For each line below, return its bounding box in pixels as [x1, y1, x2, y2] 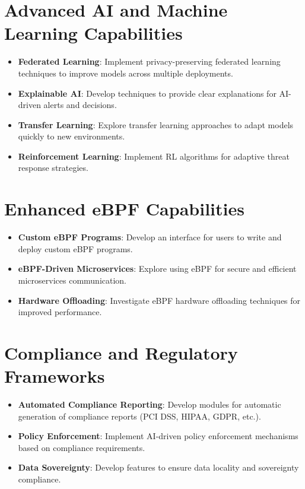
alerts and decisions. [43, 99, 117, 111]
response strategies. [18, 161, 88, 174]
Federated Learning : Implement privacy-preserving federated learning [18, 55, 281, 68]
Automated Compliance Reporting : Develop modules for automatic [18, 398, 281, 411]
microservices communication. [18, 274, 127, 286]
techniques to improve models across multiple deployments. [18, 66, 233, 79]
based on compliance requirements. [18, 441, 145, 453]
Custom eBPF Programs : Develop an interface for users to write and [18, 231, 282, 243]
